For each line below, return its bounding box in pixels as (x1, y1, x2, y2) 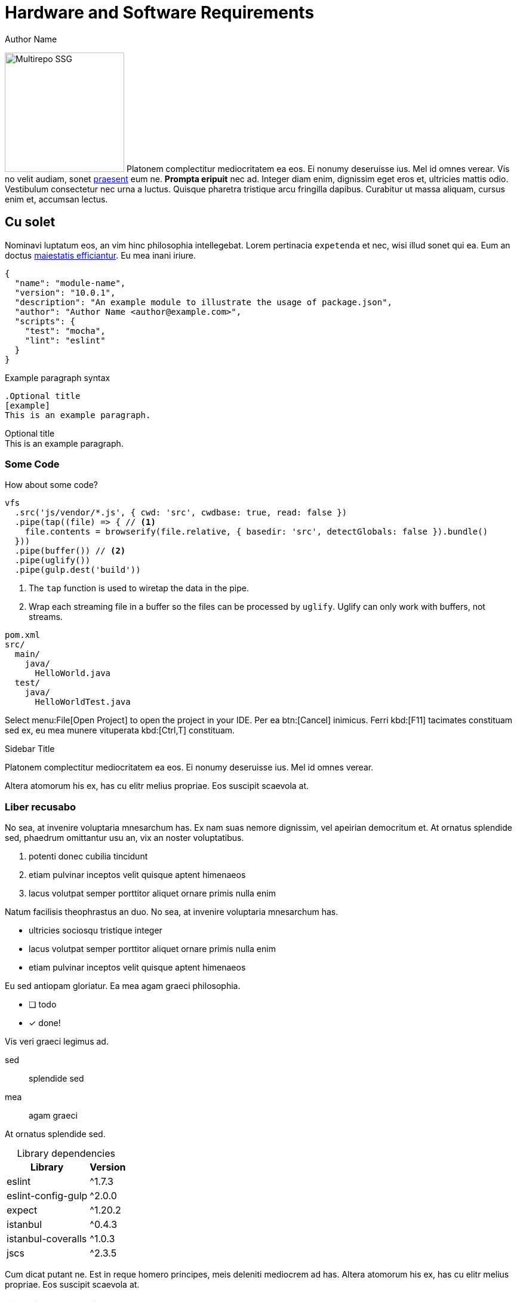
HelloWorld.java (35, 668, 111, 678)
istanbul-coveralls (7, 1233, 87, 1245)
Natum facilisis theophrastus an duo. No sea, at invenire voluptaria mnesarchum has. (5, 907, 338, 917)
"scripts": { (14, 316, 76, 326)
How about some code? (5, 480, 98, 490)
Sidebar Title (5, 744, 55, 754)
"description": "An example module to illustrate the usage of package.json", (14, 297, 393, 307)
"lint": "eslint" (24, 335, 106, 345)
